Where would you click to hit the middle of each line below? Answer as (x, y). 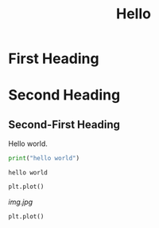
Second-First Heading (64, 124)
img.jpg (21, 202)
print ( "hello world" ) (44, 159)
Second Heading (64, 95)
